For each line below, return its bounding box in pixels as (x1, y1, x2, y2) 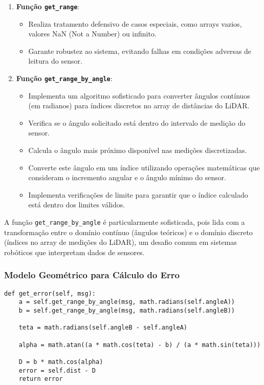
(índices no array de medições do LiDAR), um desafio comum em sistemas (4, 237, 237, 247)
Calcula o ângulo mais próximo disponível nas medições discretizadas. (28, 145, 247, 156)
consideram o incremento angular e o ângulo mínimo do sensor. (28, 172, 227, 183)
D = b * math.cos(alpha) (18, 358, 103, 365)
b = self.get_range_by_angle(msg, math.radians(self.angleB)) (18, 307, 235, 314)
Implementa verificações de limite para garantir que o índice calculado (28, 189, 248, 200)
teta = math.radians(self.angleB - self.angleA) (18, 324, 187, 332)
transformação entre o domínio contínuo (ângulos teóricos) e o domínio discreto (4, 226, 253, 237)
